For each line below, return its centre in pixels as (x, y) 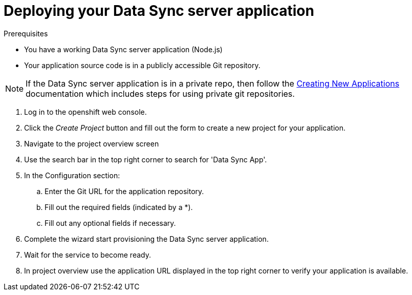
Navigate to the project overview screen (92, 143)
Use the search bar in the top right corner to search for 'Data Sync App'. (146, 159)
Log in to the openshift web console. (85, 112)
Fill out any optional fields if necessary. (110, 223)
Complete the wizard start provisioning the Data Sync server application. (146, 239)
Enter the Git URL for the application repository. (124, 191)
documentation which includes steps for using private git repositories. (160, 93)
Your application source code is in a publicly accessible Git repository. (142, 65)
